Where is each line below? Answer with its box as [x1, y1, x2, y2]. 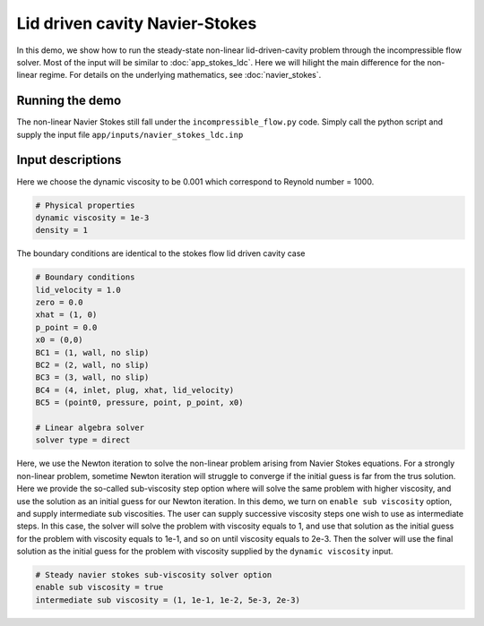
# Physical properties [35, 200, 135, 210]
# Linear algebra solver [35, 422, 145, 433]
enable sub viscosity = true [35, 582, 164, 593]
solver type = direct [35, 435, 131, 445]
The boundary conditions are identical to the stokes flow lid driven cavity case [16, 248, 306, 259]
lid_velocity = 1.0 [35, 285, 121, 295]
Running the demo [16, 93, 122, 108]
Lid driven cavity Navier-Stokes [16, 13, 257, 33]
